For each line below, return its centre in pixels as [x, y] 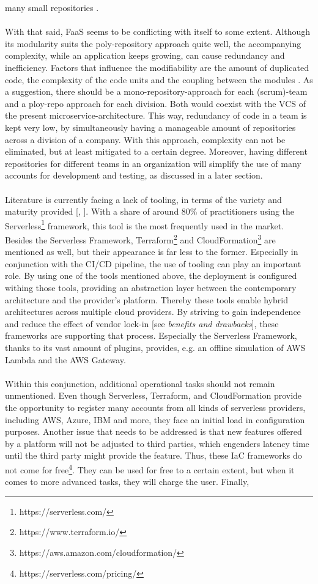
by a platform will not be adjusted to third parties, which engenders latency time [157, 443]
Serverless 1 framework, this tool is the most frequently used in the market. [145, 224]
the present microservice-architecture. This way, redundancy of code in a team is [156, 115]
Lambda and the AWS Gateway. [65, 359]
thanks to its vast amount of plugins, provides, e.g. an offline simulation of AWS [155, 347]
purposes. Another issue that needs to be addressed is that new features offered [153, 431]
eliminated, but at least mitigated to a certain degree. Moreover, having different [156, 151]
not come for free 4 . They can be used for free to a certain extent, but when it [150, 468]
